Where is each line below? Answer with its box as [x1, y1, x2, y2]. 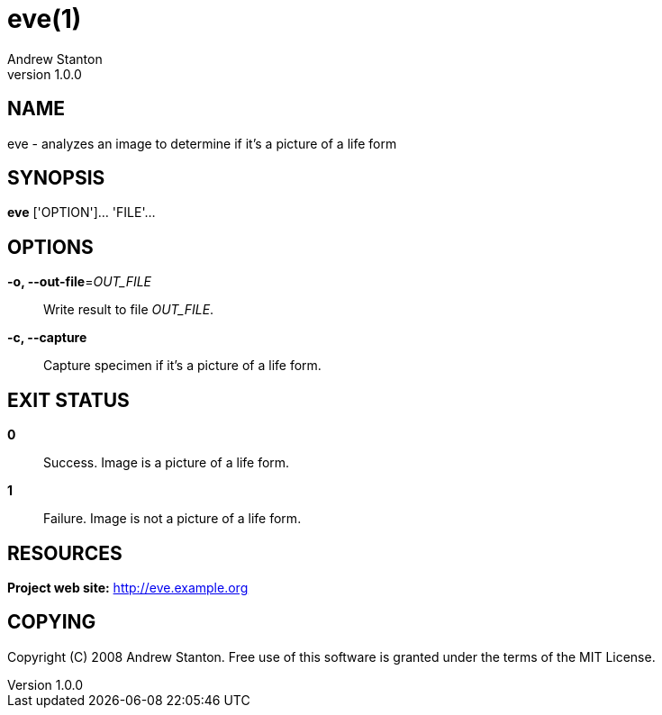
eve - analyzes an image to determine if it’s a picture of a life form [7, 135, 397, 151]
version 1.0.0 [7, 66, 82, 82]
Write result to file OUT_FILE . [43, 302, 214, 318]
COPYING [7, 611, 96, 634]
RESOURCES [7, 541, 122, 565]
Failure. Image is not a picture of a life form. [43, 511, 302, 527]
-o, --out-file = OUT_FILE [7, 274, 152, 290]
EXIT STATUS [7, 388, 130, 412]
